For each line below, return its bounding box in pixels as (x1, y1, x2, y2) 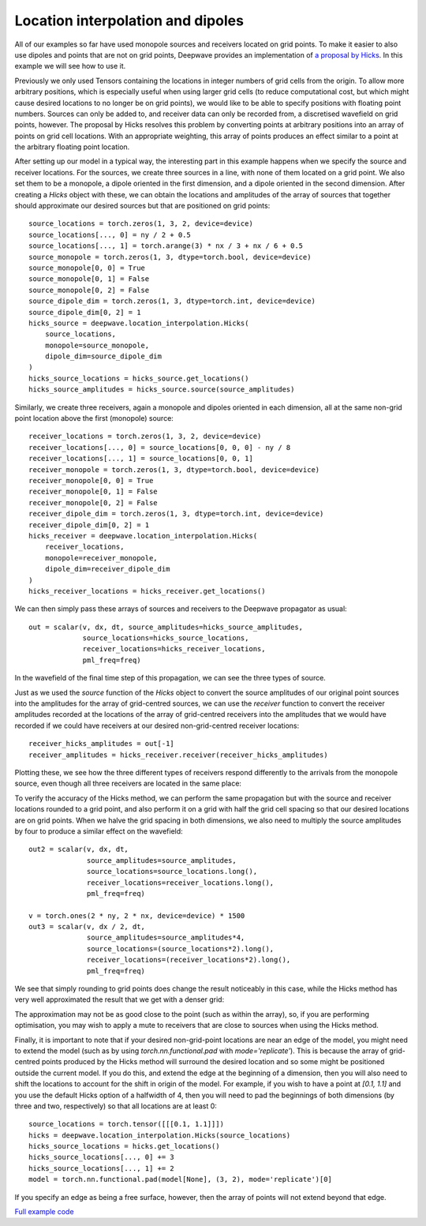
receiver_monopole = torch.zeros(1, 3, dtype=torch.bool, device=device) (28, 465, 320, 474)
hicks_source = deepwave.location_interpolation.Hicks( (28, 318, 249, 328)
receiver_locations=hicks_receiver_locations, (82, 644, 266, 654)
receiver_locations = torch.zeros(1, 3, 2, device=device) (28, 432, 262, 441)
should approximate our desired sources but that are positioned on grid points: (14, 201, 271, 211)
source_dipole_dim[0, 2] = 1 (28, 308, 141, 317)
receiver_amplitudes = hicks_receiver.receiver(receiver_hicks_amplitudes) (28, 750, 328, 759)
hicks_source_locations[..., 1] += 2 (28, 1164, 175, 1172)
